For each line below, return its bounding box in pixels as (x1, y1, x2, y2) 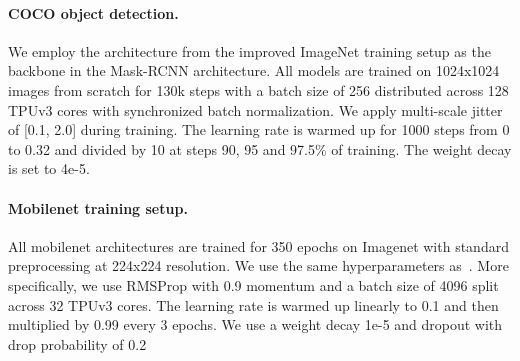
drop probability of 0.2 (8, 333, 147, 354)
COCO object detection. (8, 2, 179, 23)
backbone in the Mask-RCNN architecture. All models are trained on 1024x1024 (8, 60, 500, 81)
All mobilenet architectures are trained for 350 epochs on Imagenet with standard (8, 235, 509, 256)
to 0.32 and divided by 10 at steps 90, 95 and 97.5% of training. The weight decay (8, 138, 512, 159)
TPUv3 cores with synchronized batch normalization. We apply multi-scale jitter (8, 99, 503, 120)
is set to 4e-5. (8, 158, 90, 179)
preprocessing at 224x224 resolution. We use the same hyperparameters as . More (8, 255, 509, 276)
